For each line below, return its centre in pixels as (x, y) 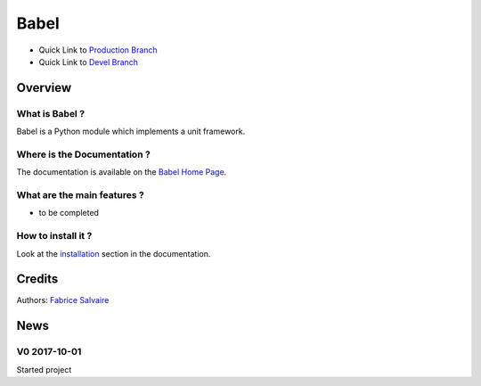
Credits (37, 279)
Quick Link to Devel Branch (88, 62)
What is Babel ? (50, 113)
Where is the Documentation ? (83, 154)
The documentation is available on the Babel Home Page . (122, 172)
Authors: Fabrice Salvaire (63, 300)
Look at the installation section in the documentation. (114, 253)
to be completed (69, 213)
